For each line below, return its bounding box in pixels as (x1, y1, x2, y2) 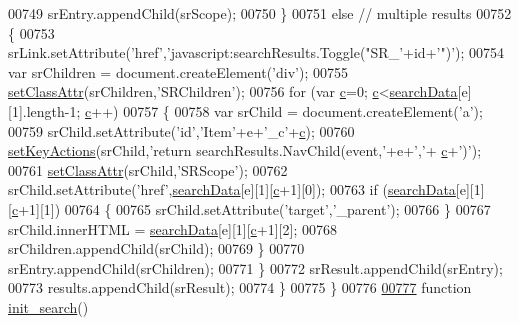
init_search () (8, 296, 89, 317)
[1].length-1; (8, 100, 81, 121)
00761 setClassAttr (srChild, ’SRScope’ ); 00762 (8, 159, 288, 180)
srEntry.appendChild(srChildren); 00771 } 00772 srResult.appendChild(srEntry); (8, 257, 503, 278)
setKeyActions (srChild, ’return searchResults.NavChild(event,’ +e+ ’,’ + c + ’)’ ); (8, 140, 482, 161)
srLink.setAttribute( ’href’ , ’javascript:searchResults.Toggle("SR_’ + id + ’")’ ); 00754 (8, 42, 505, 63)
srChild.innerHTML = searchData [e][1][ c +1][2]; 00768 (8, 218, 337, 239)
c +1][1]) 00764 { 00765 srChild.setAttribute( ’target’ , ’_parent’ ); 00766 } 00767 (11, 198, 491, 219)
